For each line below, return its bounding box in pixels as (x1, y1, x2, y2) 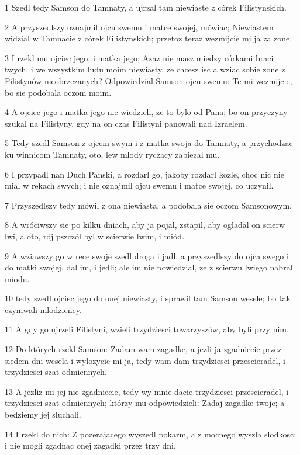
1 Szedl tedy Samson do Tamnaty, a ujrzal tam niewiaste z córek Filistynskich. (5, 1, 287, 13)
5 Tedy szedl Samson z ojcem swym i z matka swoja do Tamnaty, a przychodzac (5, 137, 293, 149)
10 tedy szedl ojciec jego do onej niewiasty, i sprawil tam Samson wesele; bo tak (5, 292, 291, 304)
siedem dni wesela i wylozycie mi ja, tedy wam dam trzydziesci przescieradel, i (5, 354, 285, 366)
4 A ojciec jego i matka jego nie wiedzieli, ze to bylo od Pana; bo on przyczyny (5, 106, 288, 118)
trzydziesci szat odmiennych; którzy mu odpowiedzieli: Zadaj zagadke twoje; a (5, 397, 285, 409)
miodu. (5, 272, 30, 284)
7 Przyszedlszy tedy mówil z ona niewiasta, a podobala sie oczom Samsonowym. (5, 199, 292, 211)
